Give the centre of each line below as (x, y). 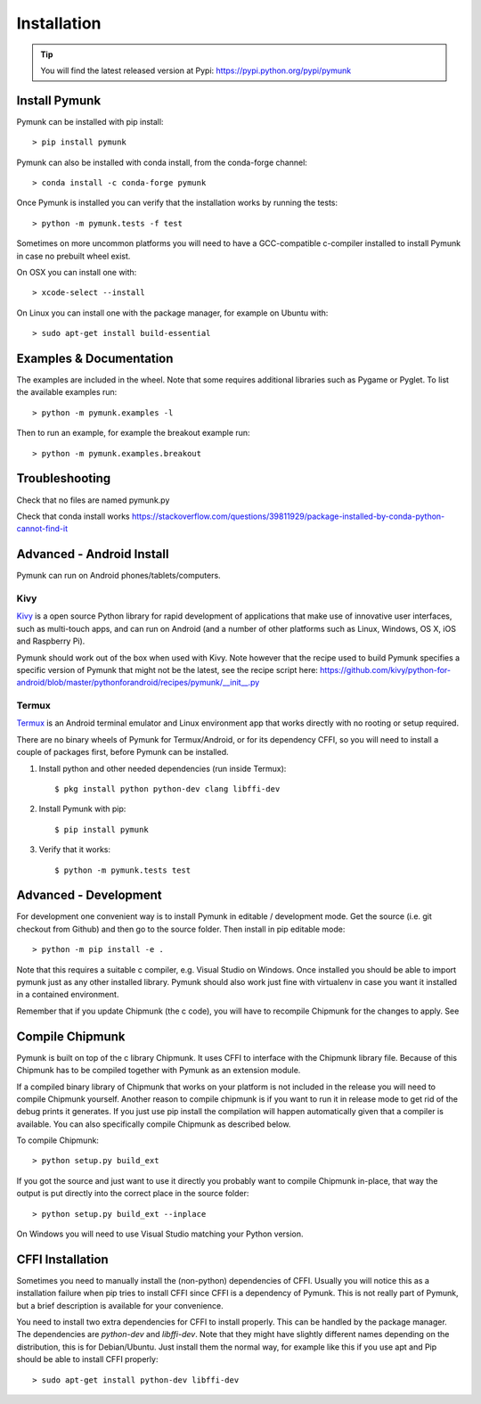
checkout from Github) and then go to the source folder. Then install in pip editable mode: (181, 929)
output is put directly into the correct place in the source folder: (133, 1194)
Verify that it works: (75, 850)
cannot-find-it (42, 529)
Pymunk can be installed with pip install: (90, 121)
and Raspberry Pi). (51, 641)
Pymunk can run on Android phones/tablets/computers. (119, 576)
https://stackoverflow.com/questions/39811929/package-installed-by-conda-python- (288, 516)
